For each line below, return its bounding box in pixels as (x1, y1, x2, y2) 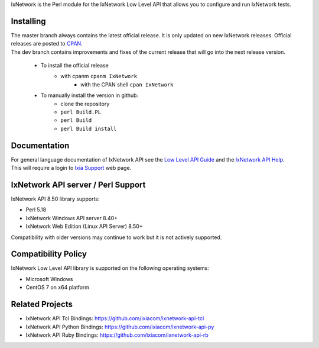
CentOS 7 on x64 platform (25, 284, 90, 291)
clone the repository (60, 100, 110, 107)
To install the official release (40, 62, 109, 69)
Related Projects (11, 299, 73, 310)
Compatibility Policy (11, 249, 87, 259)
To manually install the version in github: (40, 92, 139, 99)
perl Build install (60, 125, 117, 132)
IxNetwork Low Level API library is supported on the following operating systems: (11, 265, 209, 272)
